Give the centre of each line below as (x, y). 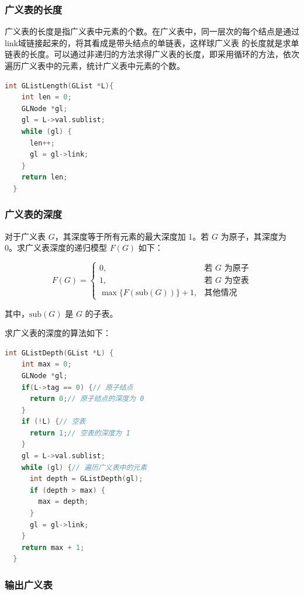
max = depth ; (63, 502)
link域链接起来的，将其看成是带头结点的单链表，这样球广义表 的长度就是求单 (152, 42)
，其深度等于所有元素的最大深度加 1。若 (132, 236)
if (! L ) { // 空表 (53, 422)
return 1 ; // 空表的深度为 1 (80, 433)
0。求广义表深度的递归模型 (56, 248)
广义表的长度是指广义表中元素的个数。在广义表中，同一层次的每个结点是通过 (152, 31)
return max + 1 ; (53, 547)
